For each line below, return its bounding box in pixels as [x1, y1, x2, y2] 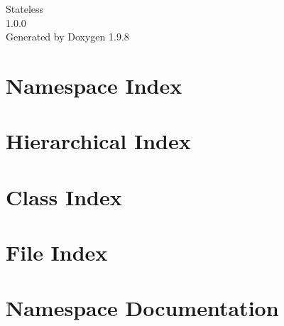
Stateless [6, 1, 44, 16]
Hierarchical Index [6, 126, 191, 156]
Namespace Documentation [6, 293, 279, 322]
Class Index [6, 182, 122, 211]
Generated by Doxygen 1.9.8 [6, 29, 129, 44]
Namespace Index [6, 70, 182, 99]
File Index [6, 238, 108, 267]
